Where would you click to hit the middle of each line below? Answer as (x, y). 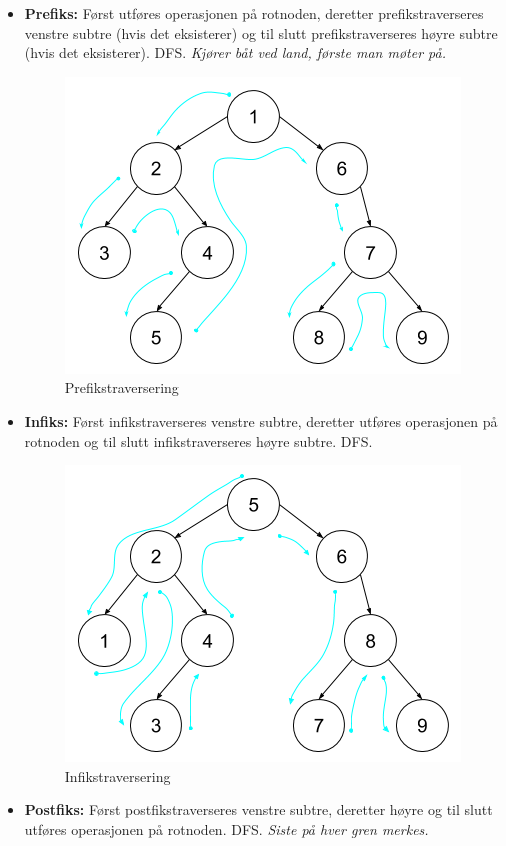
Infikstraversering (117, 775)
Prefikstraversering (121, 387)
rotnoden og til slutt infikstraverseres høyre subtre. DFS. (198, 440)
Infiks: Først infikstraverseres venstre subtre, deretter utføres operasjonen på (261, 420)
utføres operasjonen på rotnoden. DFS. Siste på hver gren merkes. (226, 828)
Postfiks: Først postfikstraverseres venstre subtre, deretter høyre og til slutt (258, 809)
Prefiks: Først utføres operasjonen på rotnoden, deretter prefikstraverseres (254, 13)
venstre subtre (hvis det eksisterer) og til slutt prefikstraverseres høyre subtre (261, 32)
